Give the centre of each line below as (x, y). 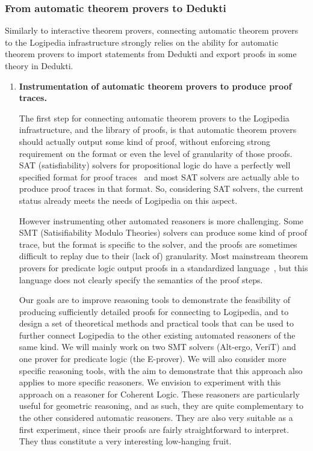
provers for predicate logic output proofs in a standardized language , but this (163, 267)
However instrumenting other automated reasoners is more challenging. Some (161, 220)
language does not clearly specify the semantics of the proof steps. (141, 279)
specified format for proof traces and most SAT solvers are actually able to (159, 176)
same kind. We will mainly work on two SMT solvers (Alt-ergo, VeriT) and (157, 347)
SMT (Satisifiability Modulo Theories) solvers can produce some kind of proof (163, 232)
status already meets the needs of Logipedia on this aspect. (128, 200)
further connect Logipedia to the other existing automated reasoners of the (157, 335)
